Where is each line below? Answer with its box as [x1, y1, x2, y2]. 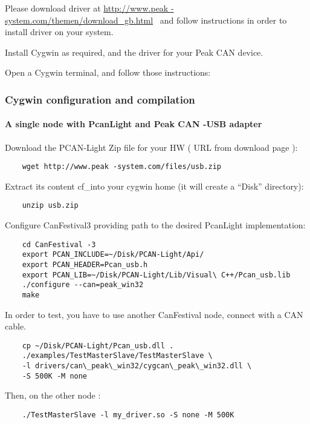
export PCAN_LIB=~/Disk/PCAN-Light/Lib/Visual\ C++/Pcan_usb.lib [22, 270, 291, 279]
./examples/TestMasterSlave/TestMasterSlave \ [22, 351, 213, 360]
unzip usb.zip [22, 201, 79, 210]
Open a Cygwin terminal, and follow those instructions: [5, 66, 211, 79]
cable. [5, 320, 26, 333]
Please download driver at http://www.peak [5, 2, 169, 14]
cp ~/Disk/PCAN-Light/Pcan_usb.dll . [22, 341, 174, 350]
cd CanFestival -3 [22, 240, 96, 249]
